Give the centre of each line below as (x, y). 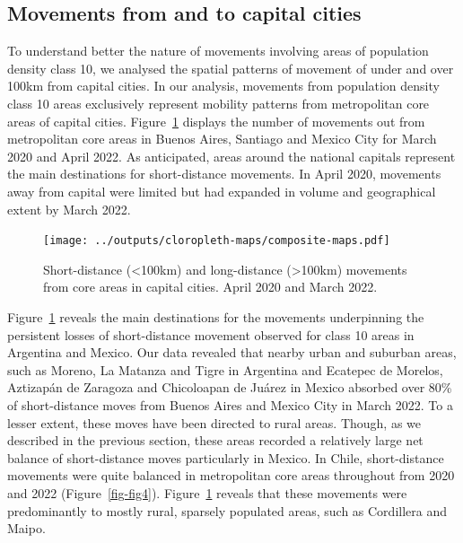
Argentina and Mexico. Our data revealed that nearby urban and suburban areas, (232, 352)
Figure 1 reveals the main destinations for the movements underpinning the (216, 316)
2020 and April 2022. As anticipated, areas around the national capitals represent (231, 156)
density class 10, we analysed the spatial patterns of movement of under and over (231, 68)
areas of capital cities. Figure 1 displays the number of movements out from (216, 121)
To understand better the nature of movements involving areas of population (218, 51)
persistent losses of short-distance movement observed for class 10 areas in (211, 334)
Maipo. (26, 528)
